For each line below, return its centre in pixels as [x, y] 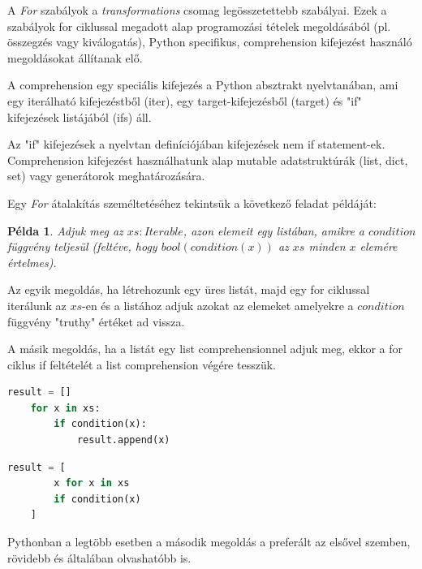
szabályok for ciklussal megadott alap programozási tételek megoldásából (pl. [199, 26]
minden [327, 246]
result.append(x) [123, 440]
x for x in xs [92, 483]
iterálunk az [37, 305]
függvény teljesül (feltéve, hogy [82, 246]
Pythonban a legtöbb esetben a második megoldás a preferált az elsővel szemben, [209, 542]
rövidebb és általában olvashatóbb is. [99, 557]
